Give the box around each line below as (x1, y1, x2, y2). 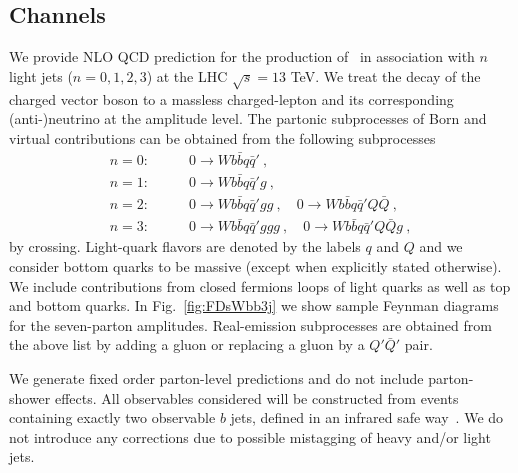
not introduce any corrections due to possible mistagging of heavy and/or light (9, 426, 491, 447)
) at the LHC (146, 65, 228, 86)
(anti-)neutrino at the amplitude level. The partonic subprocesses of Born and (9, 108, 487, 129)
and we (419, 236, 463, 257)
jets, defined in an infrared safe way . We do (230, 407, 504, 428)
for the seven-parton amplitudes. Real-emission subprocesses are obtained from (9, 314, 492, 335)
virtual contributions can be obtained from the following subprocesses (9, 127, 436, 148)
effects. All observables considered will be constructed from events (54, 387, 459, 408)
